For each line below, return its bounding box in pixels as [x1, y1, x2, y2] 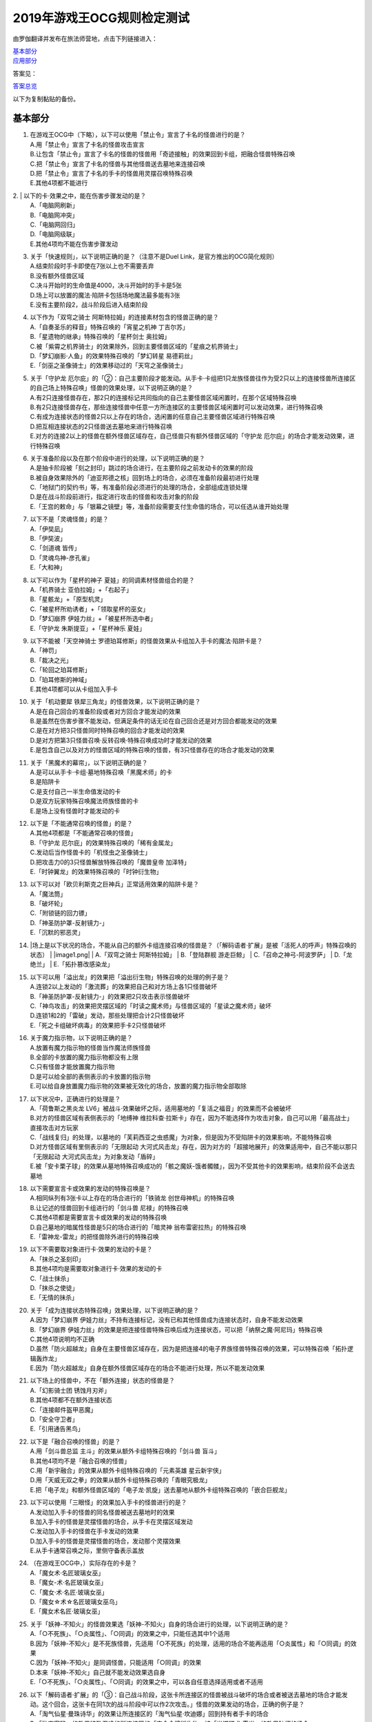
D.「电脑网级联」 [30, 230, 79, 238]
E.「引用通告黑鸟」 [30, 1424, 84, 1433]
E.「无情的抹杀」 [30, 1294, 79, 1302]
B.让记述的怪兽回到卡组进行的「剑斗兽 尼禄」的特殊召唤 [30, 1203, 189, 1212]
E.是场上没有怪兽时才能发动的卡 [30, 807, 121, 815]
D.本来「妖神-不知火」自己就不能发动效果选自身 [30, 1668, 165, 1677]
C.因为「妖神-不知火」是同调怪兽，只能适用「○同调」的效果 [30, 1659, 202, 1667]
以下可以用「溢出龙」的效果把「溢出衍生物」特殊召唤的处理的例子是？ [30, 973, 229, 981]
